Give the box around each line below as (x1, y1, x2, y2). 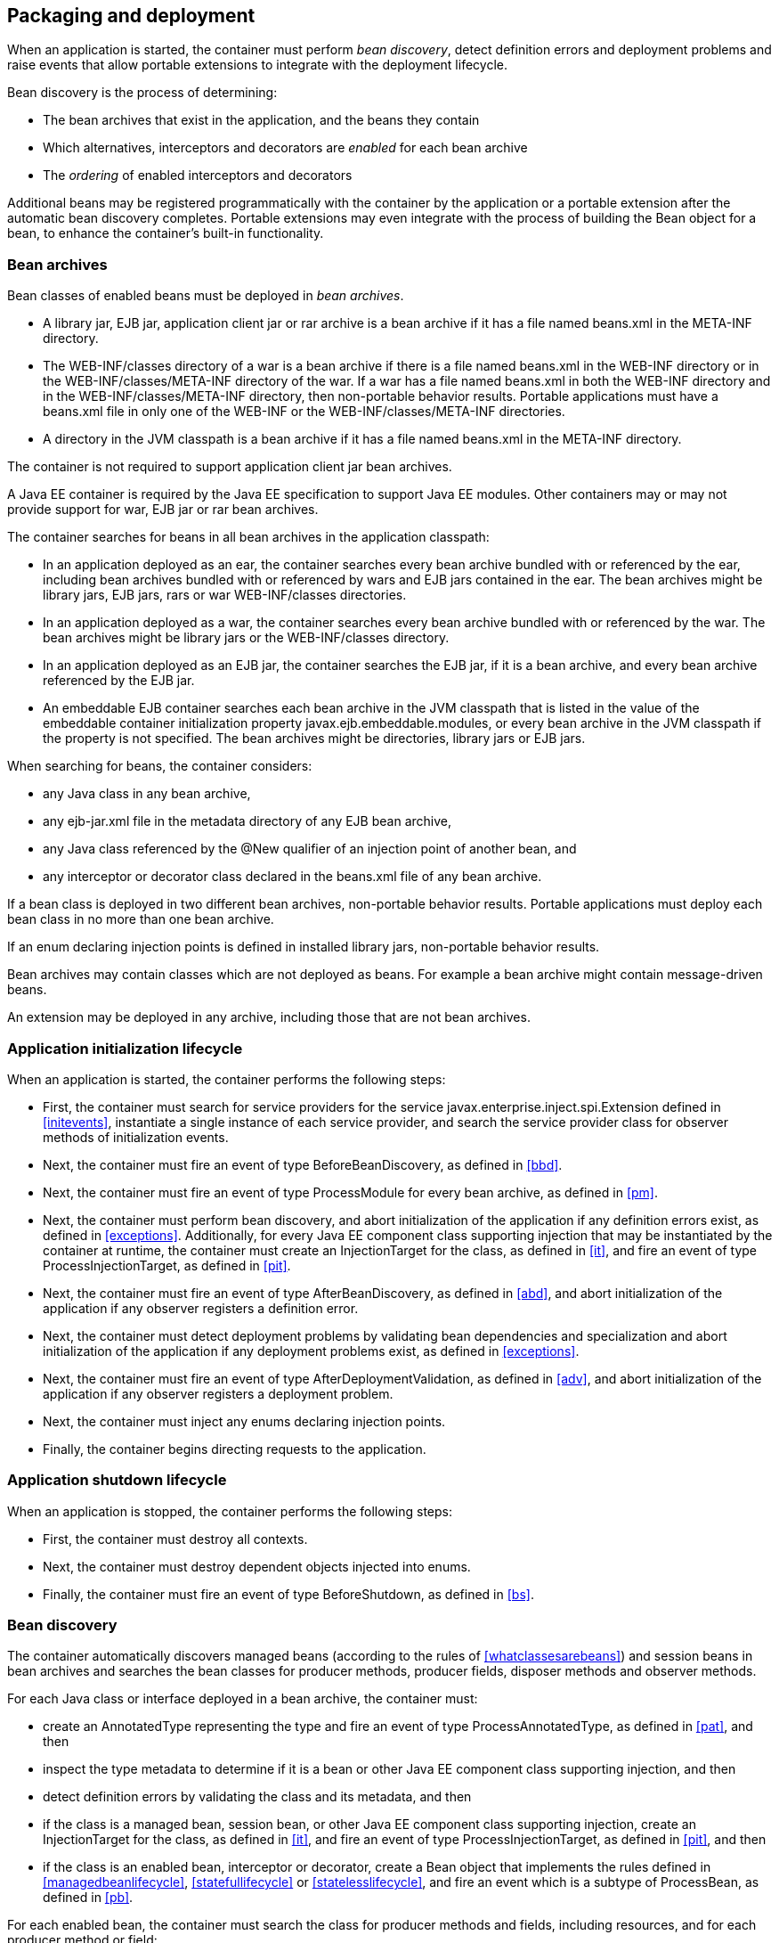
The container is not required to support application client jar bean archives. (7, 459, 452, 475)
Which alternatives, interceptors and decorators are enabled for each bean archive (43, 140, 528, 156)
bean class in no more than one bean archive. (7, 911, 274, 927)
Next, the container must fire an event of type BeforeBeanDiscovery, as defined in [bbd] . (43, 1156, 563, 1172)
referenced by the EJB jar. (43, 673, 195, 689)
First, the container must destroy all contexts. (43, 1531, 308, 1547)
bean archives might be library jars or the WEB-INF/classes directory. (43, 630, 450, 646)
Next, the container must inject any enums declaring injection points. (43, 1413, 446, 1429)
